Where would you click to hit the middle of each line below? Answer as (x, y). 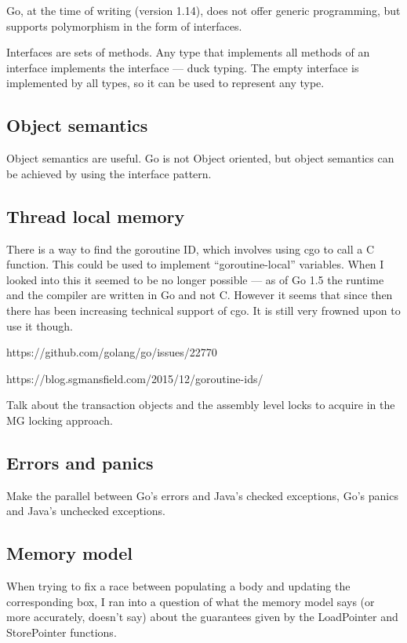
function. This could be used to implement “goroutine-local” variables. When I (195, 264)
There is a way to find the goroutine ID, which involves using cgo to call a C (191, 248)
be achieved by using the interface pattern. (109, 173)
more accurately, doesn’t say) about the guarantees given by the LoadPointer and (202, 617)
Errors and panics (80, 462)
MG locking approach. (60, 420)
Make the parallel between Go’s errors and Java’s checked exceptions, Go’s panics (202, 495)
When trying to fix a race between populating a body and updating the (178, 586)
